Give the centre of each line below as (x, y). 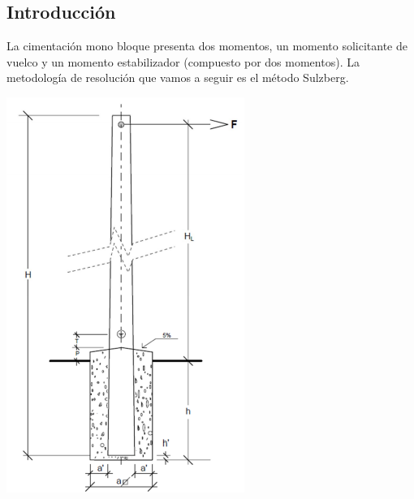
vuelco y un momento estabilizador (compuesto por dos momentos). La (183, 61)
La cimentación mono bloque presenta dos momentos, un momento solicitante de (207, 46)
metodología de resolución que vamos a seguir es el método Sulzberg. (178, 77)
